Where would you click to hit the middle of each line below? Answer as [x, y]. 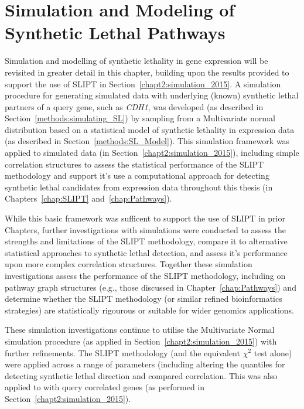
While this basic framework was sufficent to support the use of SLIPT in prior [145, 218]
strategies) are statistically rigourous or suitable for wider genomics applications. [150, 310]
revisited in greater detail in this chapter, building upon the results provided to [147, 72]
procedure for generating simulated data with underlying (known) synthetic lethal [152, 95]
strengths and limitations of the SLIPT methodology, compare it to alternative [146, 241]
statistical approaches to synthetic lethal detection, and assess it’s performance [146, 252]
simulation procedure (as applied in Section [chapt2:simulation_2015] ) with [141, 341]
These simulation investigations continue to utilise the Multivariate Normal [140, 330]
